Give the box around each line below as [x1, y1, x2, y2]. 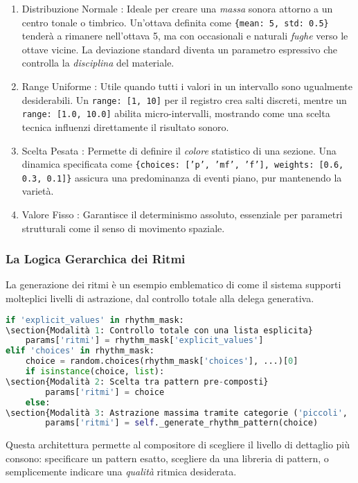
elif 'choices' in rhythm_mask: [6, 346, 154, 356]
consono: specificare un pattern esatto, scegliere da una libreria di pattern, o [6, 450, 329, 465]
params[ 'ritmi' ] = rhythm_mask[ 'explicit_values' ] [25, 335, 264, 346]
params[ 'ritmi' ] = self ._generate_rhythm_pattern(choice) [45, 418, 319, 428]
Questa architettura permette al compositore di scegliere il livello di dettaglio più [6, 437, 350, 452]
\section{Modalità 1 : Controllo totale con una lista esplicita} [6, 325, 313, 335]
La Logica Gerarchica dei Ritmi [6, 250, 186, 267]
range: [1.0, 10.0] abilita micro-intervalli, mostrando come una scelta [21, 106, 330, 121]
